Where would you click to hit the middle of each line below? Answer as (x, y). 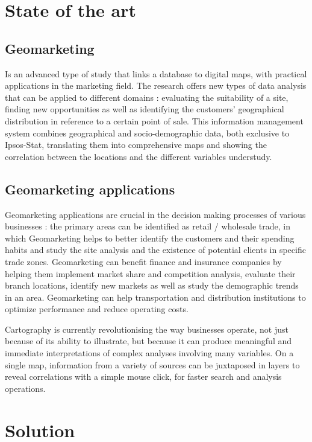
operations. (25, 388)
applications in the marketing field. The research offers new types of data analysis (156, 85)
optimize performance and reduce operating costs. (97, 309)
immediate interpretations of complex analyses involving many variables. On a (149, 353)
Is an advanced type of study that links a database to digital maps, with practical (156, 73)
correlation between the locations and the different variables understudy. (139, 156)
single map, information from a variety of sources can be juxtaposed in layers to (152, 364)
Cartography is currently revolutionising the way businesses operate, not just (147, 329)
